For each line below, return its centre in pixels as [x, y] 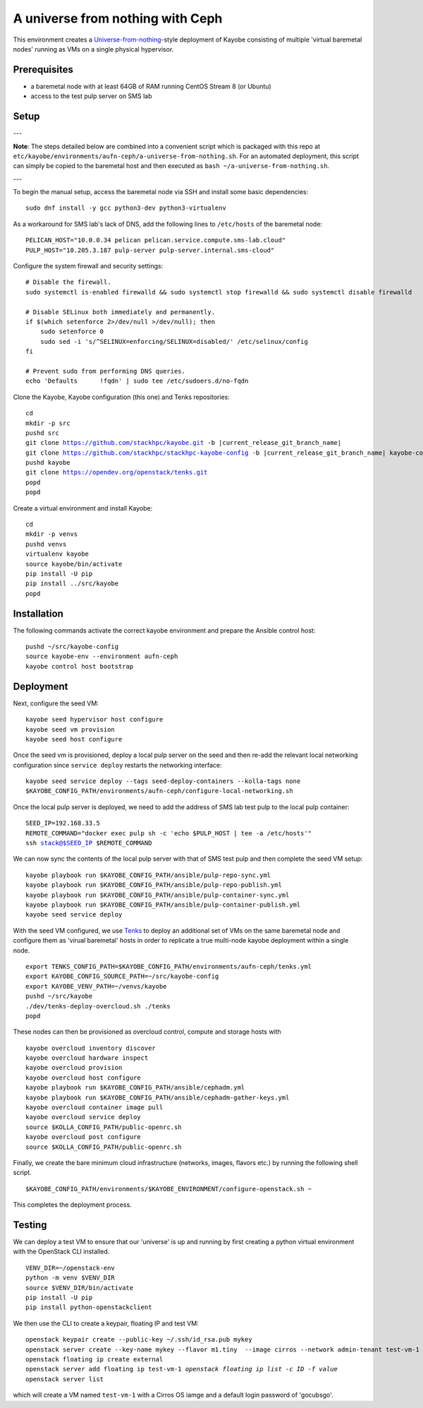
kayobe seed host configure [74, 739]
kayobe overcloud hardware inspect [87, 1058]
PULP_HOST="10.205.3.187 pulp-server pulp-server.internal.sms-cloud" [150, 250]
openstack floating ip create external [94, 1359]
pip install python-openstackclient [89, 1307]
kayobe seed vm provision [70, 729]
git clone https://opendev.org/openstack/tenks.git [117, 472]
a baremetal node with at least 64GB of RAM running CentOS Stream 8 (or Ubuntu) [151, 86]
